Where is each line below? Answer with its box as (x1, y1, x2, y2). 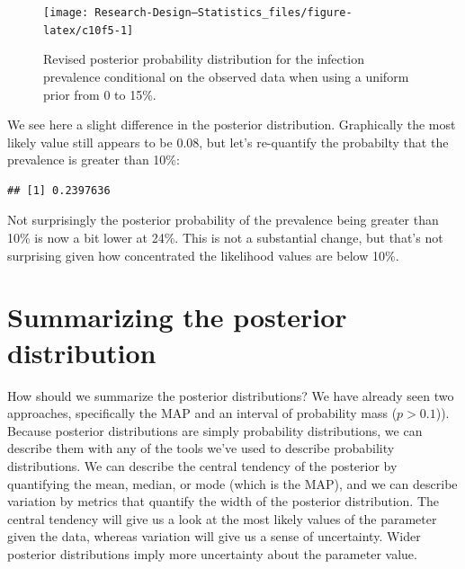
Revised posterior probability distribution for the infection (43, 49, 364, 68)
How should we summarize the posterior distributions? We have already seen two (7, 386, 454, 405)
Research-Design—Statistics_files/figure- (94, 6, 353, 19)
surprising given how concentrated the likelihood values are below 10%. (7, 245, 399, 264)
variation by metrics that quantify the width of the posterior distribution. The (7, 492, 439, 511)
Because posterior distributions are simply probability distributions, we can (7, 421, 423, 440)
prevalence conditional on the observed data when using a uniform (43, 67, 409, 85)
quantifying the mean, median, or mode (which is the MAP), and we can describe (7, 474, 458, 493)
